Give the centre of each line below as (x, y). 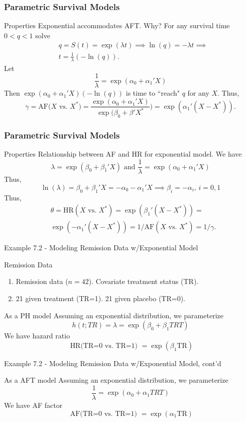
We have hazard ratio (37, 336)
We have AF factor (33, 405)
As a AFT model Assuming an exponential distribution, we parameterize (116, 380)
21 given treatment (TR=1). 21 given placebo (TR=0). (100, 298)
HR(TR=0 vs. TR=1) (104, 346)
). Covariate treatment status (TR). (144, 281)
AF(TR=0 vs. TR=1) (103, 414)
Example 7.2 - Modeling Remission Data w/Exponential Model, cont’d (113, 363)
